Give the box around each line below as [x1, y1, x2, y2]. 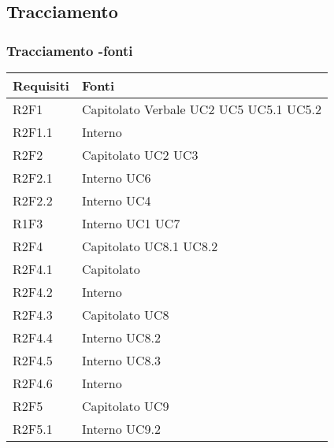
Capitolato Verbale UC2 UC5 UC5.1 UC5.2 [81, 100, 321, 118]
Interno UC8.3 [81, 351, 161, 369]
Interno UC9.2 [81, 420, 161, 438]
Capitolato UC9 [81, 397, 169, 415]
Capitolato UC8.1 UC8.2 [81, 237, 218, 255]
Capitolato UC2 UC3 [81, 146, 199, 164]
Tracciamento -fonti [6, 40, 133, 60]
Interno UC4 [81, 191, 151, 209]
